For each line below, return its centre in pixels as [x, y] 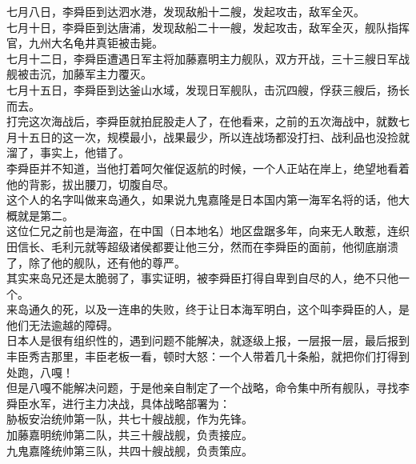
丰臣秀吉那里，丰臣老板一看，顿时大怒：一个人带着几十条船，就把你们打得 [202, 356]
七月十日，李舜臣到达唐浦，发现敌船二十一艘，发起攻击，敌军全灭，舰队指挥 [208, 27]
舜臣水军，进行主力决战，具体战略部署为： [118, 403]
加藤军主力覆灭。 [107, 74]
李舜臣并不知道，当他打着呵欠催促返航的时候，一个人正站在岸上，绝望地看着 [208, 168]
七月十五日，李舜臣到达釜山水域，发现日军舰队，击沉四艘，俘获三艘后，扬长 [208, 89]
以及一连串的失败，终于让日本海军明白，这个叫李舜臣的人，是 [247, 309]
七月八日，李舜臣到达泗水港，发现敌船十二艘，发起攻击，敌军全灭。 [186, 11]
